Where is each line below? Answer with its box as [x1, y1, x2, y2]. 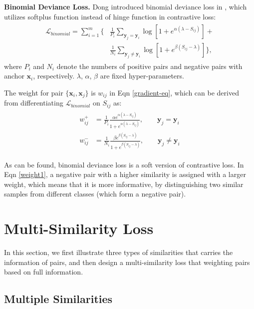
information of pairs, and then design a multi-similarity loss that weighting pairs [4, 256, 250, 267]
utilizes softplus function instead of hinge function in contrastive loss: [4, 11, 216, 21]
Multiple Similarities [4, 291, 113, 306]
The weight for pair [4, 87, 63, 97]
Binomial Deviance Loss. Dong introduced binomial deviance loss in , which [4, 1, 247, 11]
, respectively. [33, 70, 75, 81]
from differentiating [4, 97, 63, 108]
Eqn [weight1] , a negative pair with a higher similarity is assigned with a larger [4, 169, 246, 179]
